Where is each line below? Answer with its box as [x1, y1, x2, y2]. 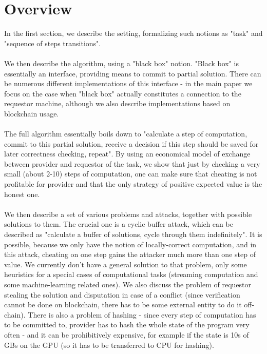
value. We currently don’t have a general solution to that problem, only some [4, 259, 247, 269]
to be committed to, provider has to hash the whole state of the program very [4, 319, 250, 330]
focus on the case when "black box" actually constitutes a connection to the [4, 88, 241, 99]
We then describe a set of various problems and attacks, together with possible [4, 208, 252, 219]
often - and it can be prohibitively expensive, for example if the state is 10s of [4, 329, 249, 340]
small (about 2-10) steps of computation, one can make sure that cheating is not [4, 168, 257, 179]
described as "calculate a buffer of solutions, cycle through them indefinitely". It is [4, 229, 262, 239]
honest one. [4, 188, 40, 199]
